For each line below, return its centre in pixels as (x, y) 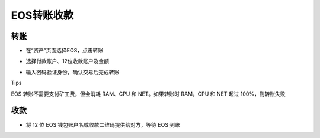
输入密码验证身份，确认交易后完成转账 (73, 72)
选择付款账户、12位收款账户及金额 (68, 61)
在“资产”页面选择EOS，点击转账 (65, 51)
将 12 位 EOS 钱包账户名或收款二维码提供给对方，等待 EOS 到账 (103, 124)
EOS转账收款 (42, 15)
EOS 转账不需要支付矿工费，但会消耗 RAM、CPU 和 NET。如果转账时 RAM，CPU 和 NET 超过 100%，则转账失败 (148, 94)
